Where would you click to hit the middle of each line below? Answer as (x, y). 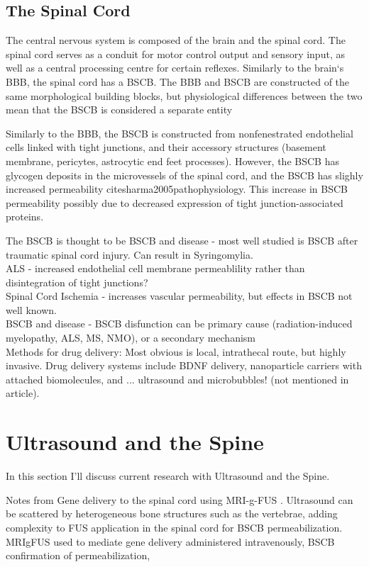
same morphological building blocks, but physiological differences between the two (184, 95)
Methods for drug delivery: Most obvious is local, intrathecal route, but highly (176, 351)
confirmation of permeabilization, (78, 555)
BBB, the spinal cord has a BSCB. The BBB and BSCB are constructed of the (178, 81)
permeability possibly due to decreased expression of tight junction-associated (175, 202)
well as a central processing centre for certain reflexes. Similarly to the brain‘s (175, 68)
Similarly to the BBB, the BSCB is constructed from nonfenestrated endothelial (180, 133)
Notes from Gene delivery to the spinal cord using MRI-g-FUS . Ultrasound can (180, 499)
